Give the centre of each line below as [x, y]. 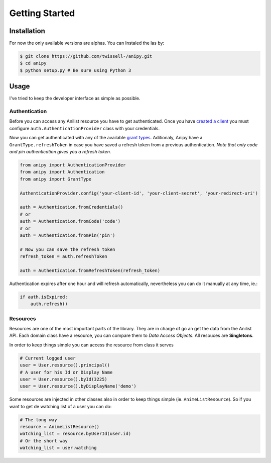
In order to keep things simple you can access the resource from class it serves [92, 345]
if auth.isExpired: [44, 297]
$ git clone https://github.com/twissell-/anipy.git [86, 56]
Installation [27, 31]
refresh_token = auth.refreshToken [63, 257]
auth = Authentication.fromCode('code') [70, 221]
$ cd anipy [33, 63]
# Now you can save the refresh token [67, 249]
